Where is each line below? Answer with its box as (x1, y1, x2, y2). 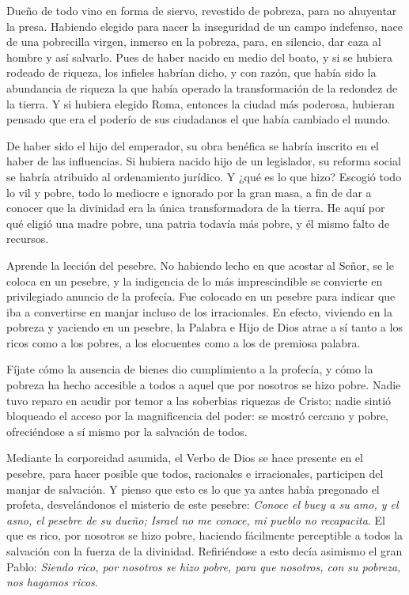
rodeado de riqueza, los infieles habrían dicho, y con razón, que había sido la (6, 64, 377, 81)
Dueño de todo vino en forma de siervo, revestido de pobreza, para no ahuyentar (6, 2, 397, 18)
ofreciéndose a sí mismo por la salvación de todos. (6, 423, 248, 439)
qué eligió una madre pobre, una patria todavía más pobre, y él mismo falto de (6, 214, 390, 231)
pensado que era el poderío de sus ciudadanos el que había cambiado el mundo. (6, 111, 391, 127)
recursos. (6, 230, 49, 247)
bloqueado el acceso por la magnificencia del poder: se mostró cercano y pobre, (6, 407, 389, 424)
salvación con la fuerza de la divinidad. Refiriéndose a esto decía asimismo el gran (6, 543, 403, 559)
